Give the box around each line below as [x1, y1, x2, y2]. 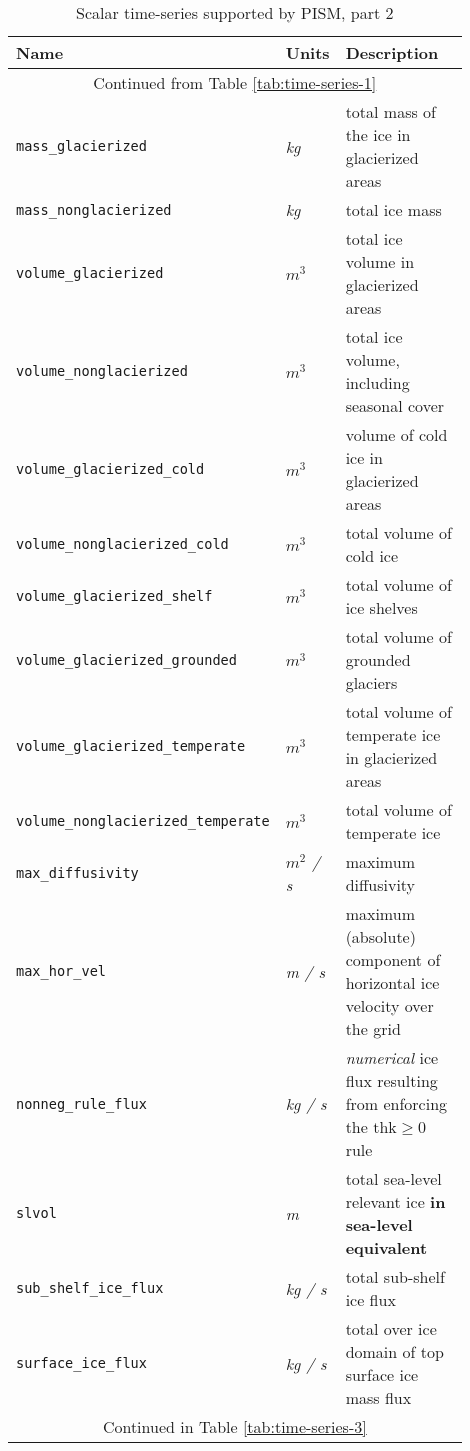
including [345, 371, 410, 394]
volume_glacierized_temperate [16, 738, 246, 754]
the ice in [345, 123, 411, 146]
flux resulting [345, 1069, 438, 1092]
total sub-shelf [345, 1265, 445, 1288]
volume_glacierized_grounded [16, 651, 237, 668]
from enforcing [345, 1092, 448, 1115]
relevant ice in [345, 1190, 446, 1213]
